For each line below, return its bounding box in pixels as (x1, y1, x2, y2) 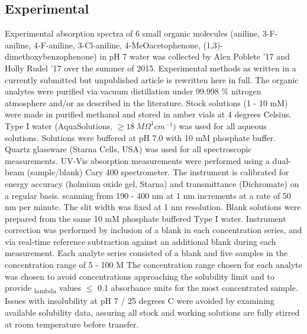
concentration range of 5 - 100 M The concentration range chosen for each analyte (5, 258, 302, 271)
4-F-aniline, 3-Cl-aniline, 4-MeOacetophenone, (34, 38, 201, 51)
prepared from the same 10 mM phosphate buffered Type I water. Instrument (5, 212, 286, 224)
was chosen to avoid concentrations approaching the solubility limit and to (5, 270, 274, 282)
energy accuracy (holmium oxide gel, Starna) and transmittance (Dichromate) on (5, 177, 299, 189)
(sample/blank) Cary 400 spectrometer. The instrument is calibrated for (27, 166, 289, 178)
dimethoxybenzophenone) (5, 50, 97, 63)
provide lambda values (5, 281, 82, 296)
